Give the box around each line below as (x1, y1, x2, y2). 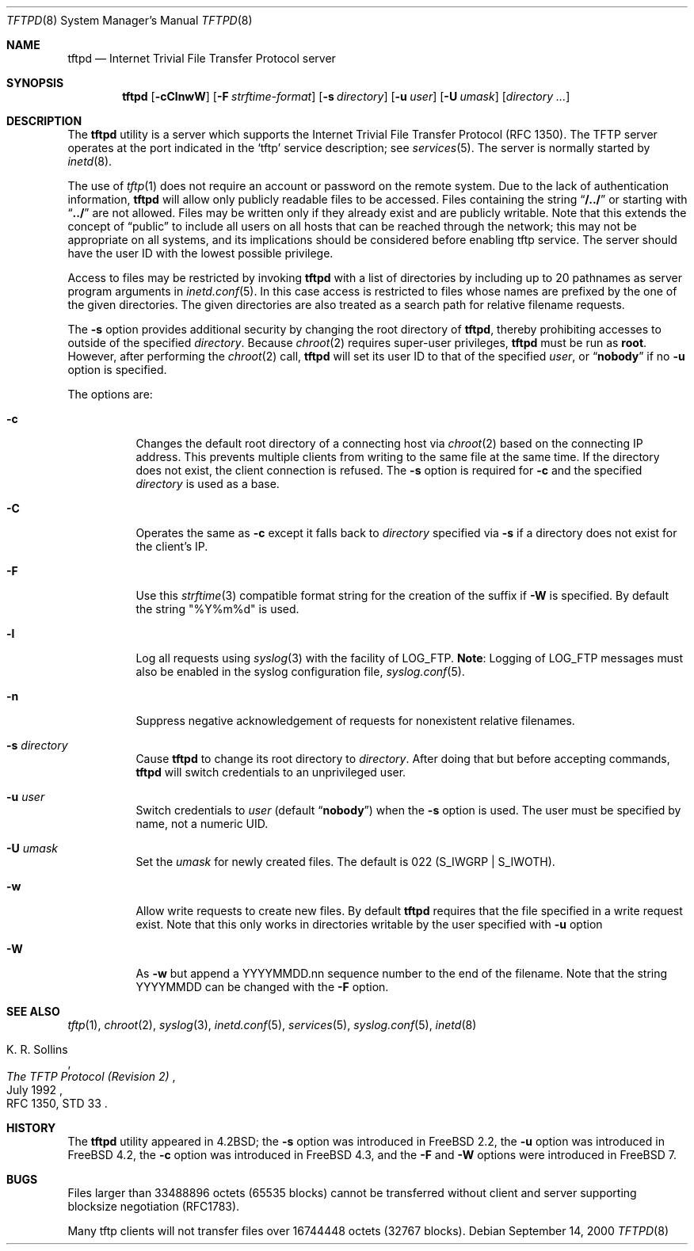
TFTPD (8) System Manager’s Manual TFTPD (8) (6, 13, 253, 27)
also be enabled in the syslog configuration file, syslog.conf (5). (135, 665, 465, 678)
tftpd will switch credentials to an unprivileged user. (135, 765, 406, 779)
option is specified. (67, 363, 167, 376)
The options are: (67, 387, 153, 401)
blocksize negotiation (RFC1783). (67, 1200, 240, 1213)
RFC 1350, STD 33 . (6, 1097, 108, 1110)
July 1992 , (6, 1083, 63, 1097)
